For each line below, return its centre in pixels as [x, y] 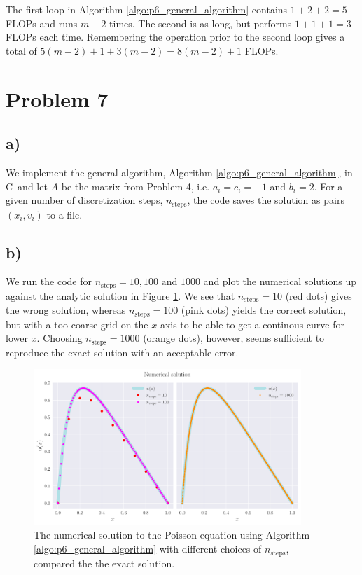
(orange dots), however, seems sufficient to [234, 338]
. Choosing [60, 338]
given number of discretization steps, [84, 200]
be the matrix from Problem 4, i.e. [135, 186]
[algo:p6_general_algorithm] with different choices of [148, 549]
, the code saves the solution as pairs [266, 200]
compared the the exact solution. [104, 563]
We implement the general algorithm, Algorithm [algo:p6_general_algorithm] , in [179, 172]
